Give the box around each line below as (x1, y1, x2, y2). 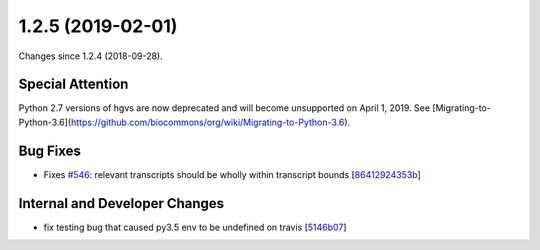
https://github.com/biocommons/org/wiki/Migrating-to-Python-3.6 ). (70, 116, 351, 128)
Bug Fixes (18, 142, 82, 159)
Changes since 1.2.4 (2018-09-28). (18, 50, 164, 62)
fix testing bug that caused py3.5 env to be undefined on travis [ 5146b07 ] (43, 221, 347, 233)
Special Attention (18, 76, 129, 93)
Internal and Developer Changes (18, 195, 225, 212)
